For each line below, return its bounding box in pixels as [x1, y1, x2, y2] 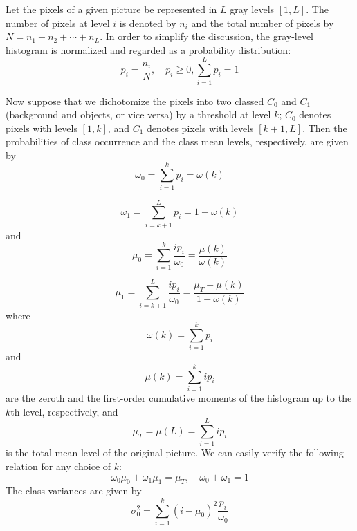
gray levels [230, 2, 275, 16]
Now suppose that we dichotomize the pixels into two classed [6, 93, 264, 108]
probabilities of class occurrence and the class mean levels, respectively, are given [6, 134, 349, 149]
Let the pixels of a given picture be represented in [6, 2, 217, 16]
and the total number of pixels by [191, 15, 334, 30]
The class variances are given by [6, 483, 142, 498]
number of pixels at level [6, 15, 110, 30]
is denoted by [119, 15, 176, 30]
